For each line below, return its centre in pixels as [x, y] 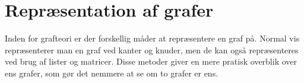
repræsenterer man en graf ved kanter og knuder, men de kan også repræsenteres [152, 50]
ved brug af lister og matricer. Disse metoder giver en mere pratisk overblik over [151, 61]
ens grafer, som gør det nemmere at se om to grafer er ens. [112, 73]
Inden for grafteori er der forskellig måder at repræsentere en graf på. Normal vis [152, 38]
